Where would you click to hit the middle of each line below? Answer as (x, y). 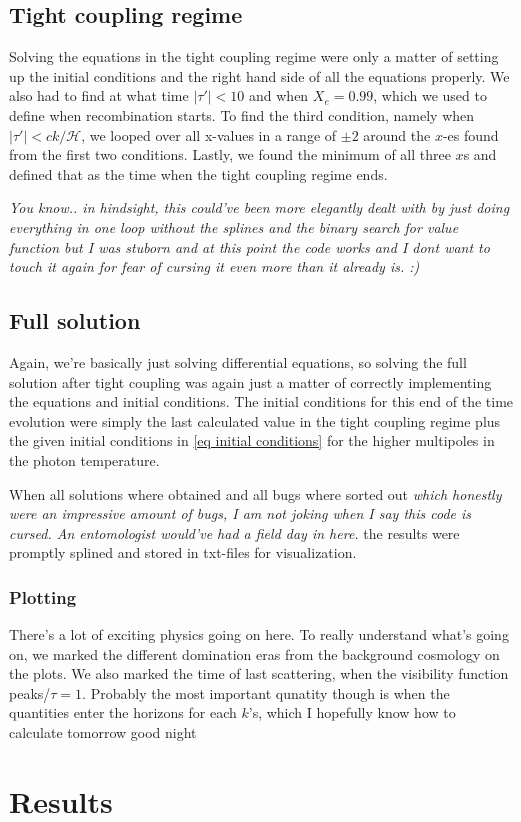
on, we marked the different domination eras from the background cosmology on (254, 653)
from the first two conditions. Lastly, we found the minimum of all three (230, 154)
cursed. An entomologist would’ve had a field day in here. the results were (234, 532)
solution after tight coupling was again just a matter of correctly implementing (250, 381)
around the (397, 134)
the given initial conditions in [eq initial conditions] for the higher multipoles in (252, 440)
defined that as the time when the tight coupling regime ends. (198, 173)
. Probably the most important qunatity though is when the (266, 692)
